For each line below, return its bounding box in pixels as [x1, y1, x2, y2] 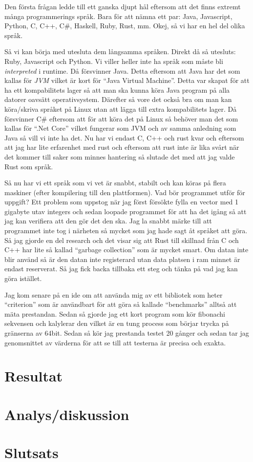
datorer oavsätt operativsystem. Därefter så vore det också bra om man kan [4, 94, 232, 104]
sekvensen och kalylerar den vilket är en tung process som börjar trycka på [4, 318, 229, 328]
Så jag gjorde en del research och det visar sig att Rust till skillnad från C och [4, 235, 239, 245]
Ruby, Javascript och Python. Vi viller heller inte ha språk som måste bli [4, 56, 223, 66]
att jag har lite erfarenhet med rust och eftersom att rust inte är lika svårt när [4, 142, 239, 152]
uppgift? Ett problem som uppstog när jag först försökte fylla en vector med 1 [4, 197, 239, 207]
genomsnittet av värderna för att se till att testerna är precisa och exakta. [4, 337, 226, 347]
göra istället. [4, 273, 42, 283]
